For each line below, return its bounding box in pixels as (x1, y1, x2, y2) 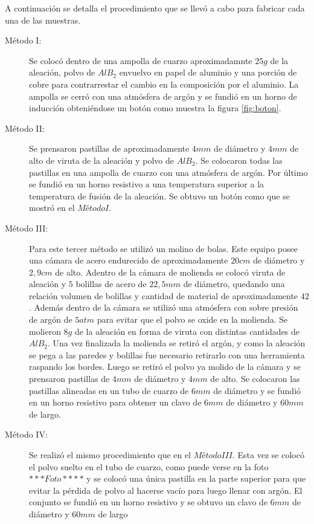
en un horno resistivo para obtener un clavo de (29, 396, 202, 409)
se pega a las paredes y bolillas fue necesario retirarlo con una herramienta (29, 348, 305, 361)
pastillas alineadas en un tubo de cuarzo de (29, 384, 189, 396)
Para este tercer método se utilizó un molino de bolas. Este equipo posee (29, 242, 298, 254)
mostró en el (29, 201, 75, 214)
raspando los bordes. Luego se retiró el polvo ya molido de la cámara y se (29, 360, 301, 373)
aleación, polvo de (29, 66, 95, 79)
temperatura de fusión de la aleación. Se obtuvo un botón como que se (29, 189, 290, 202)
